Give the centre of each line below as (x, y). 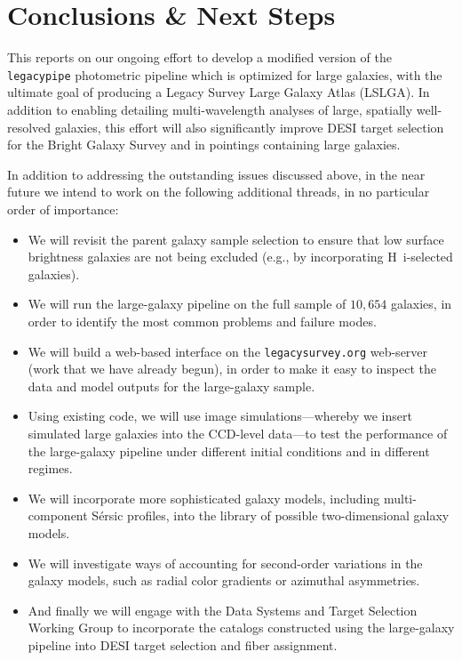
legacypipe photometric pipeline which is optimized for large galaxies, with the (225, 74)
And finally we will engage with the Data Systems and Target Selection (223, 610)
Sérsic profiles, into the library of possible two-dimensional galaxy (271, 515)
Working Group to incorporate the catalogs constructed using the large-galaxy (241, 628)
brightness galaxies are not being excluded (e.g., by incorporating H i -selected (240, 257)
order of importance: (63, 209)
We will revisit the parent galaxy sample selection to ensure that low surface (236, 239)
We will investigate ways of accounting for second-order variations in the (225, 563)
